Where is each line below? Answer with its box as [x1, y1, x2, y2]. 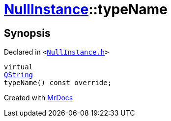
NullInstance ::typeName [4, 1, 168, 18]
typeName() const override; [4, 79, 112, 87]
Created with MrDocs [4, 93, 73, 102]
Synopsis [4, 27, 51, 39]
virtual [4, 63, 33, 71]
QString [4, 71, 33, 79]
